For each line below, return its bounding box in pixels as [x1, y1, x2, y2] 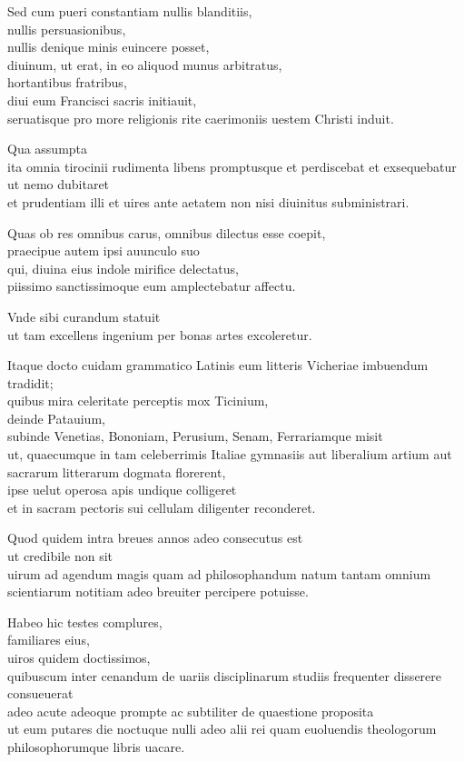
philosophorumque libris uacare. [7, 737, 185, 756]
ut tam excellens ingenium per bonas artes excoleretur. [7, 325, 312, 344]
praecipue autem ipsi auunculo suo [7, 241, 200, 260]
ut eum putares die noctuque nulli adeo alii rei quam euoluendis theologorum [7, 719, 437, 738]
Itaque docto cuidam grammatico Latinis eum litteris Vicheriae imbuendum [7, 356, 429, 375]
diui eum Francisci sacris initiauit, [7, 90, 197, 109]
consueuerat [7, 684, 74, 703]
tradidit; [7, 373, 54, 392]
